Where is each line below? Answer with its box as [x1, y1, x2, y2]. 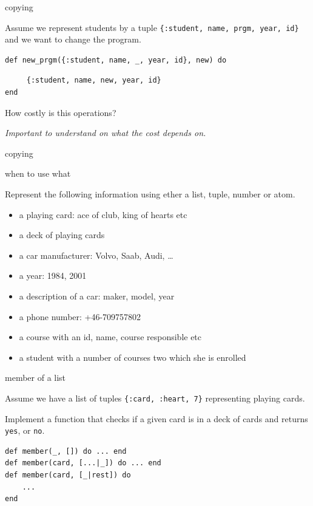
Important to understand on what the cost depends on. [5, 126, 206, 139]
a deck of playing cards [19, 228, 105, 241]
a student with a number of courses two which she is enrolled [19, 350, 246, 363]
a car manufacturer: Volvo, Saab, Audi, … [19, 248, 173, 261]
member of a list [5, 371, 66, 384]
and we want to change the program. [5, 33, 141, 46]
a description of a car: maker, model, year [19, 289, 175, 302]
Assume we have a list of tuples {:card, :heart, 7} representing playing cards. [5, 391, 305, 404]
